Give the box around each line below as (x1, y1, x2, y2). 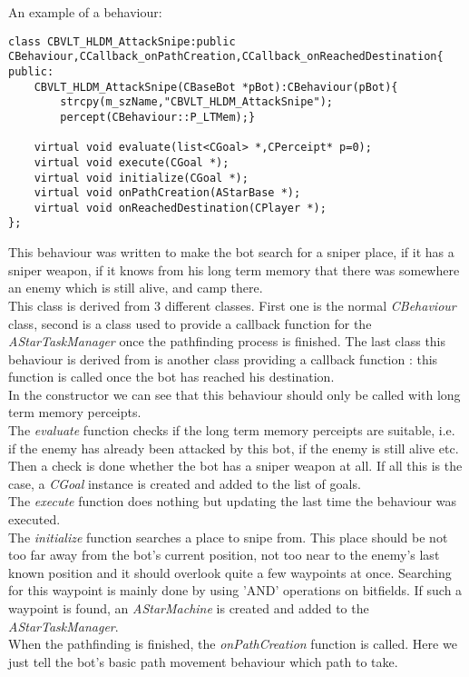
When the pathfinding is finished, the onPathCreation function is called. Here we (8, 634, 457, 653)
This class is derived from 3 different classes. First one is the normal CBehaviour (8, 295, 456, 314)
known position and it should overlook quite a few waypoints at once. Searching (8, 563, 452, 582)
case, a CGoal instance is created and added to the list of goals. (8, 473, 361, 493)
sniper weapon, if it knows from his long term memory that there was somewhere (8, 260, 460, 279)
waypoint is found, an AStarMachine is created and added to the (8, 599, 369, 617)
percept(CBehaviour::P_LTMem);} (60, 110, 256, 124)
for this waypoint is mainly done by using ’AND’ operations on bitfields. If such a (8, 581, 463, 600)
